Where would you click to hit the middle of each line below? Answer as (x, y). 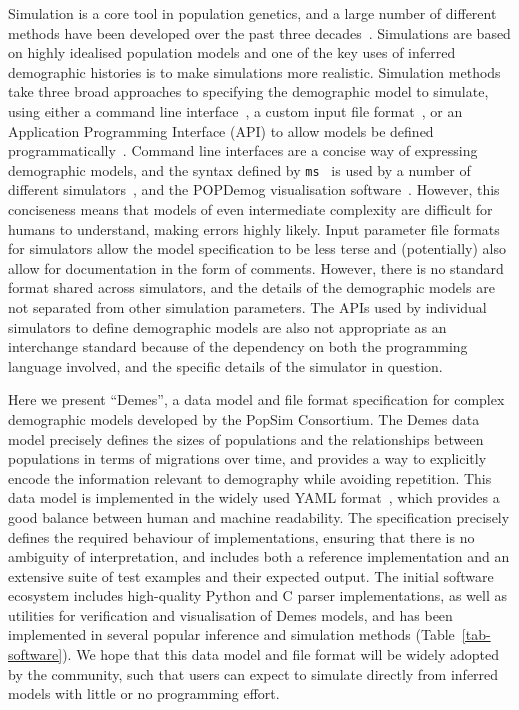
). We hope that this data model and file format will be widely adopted (281, 654)
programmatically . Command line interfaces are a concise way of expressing (243, 150)
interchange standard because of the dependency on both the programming (238, 346)
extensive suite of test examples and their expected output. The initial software (251, 575)
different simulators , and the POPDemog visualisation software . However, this (254, 189)
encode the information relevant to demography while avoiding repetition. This (250, 477)
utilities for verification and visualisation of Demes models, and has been (230, 614)
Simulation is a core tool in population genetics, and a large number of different (252, 13)
